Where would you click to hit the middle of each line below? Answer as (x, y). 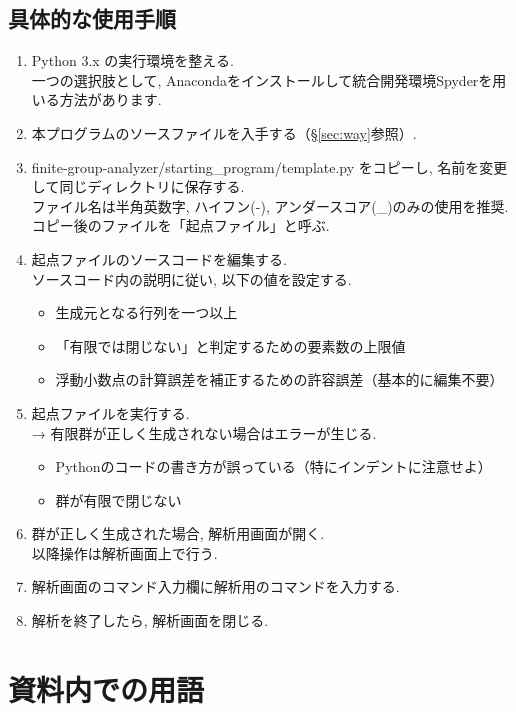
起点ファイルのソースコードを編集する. (159, 258)
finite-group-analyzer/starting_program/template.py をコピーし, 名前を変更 (269, 166)
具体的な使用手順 (92, 18)
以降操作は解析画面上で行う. (124, 552)
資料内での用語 (106, 688)
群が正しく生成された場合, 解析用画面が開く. (178, 533)
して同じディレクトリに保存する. (138, 186)
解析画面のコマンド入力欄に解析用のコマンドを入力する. (215, 586)
